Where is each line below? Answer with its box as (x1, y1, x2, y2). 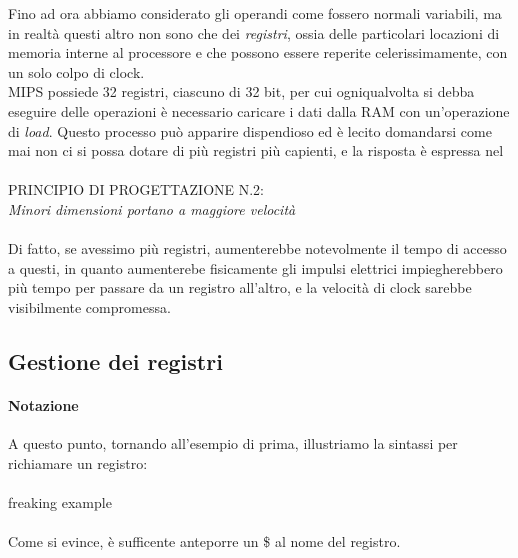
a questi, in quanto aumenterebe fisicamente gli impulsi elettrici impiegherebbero (8, 257, 503, 278)
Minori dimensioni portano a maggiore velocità (8, 198, 296, 219)
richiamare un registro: (8, 452, 148, 473)
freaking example (8, 491, 112, 512)
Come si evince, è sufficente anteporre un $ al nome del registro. (8, 531, 401, 552)
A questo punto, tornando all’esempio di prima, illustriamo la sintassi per (8, 433, 458, 454)
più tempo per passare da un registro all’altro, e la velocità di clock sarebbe (8, 277, 472, 298)
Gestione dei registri (8, 345, 223, 376)
